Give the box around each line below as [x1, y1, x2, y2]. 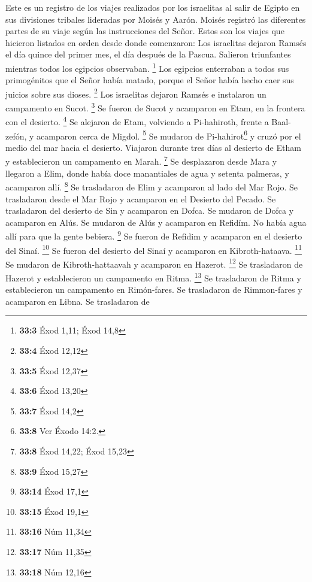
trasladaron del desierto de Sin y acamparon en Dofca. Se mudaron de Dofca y [5, 204, 294, 217]
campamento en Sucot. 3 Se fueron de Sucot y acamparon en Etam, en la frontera [5, 100, 305, 114]
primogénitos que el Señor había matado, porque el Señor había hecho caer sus [5, 74, 294, 86]
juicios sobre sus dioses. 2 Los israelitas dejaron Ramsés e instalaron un [5, 86, 266, 100]
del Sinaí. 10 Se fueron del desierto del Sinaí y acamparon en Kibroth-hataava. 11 [5, 242, 302, 256]
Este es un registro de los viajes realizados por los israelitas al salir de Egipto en [5, 1, 300, 13]
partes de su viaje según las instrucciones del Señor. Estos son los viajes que [5, 25, 284, 37]
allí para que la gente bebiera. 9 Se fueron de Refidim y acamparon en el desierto [5, 228, 302, 242]
